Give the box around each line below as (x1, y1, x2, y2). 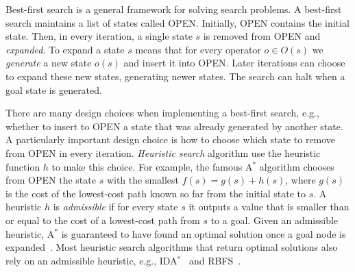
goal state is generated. (5, 82, 102, 97)
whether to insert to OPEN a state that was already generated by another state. (5, 119, 343, 133)
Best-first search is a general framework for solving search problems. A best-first (5, 2, 342, 16)
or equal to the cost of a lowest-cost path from (5, 212, 200, 227)
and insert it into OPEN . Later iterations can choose (123, 55, 345, 70)
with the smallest (106, 173, 180, 187)
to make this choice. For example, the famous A (51, 159, 253, 173)
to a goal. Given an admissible (210, 212, 339, 227)
